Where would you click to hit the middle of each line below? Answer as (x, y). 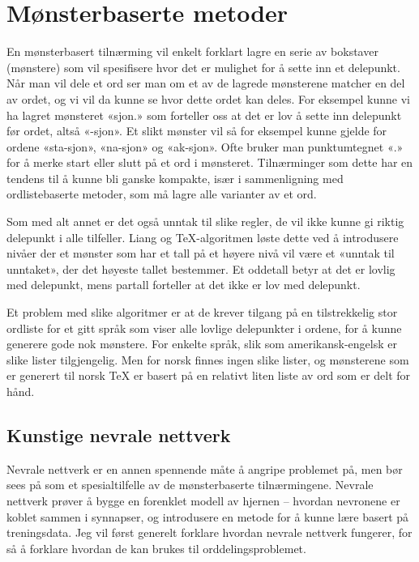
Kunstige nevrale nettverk (119, 434)
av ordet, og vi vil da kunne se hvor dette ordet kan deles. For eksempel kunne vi (208, 98)
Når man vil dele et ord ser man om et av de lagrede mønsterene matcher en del (206, 83)
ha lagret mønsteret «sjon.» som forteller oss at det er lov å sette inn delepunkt (204, 115)
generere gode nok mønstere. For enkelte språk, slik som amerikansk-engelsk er (202, 344)
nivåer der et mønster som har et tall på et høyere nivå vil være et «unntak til (201, 253)
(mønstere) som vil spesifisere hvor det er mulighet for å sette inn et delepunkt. (203, 67)
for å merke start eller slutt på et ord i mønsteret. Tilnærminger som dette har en (210, 162)
